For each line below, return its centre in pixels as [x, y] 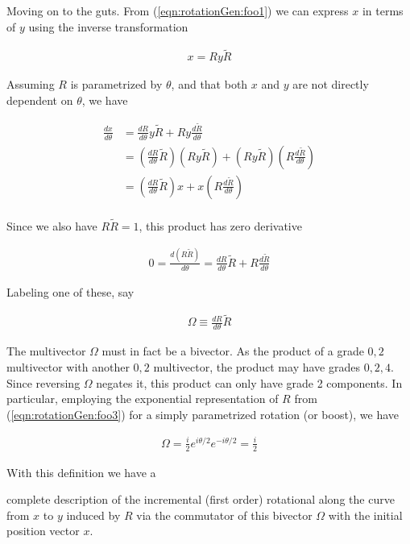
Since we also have [52, 225]
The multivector [46, 351]
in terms [383, 10]
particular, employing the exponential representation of [143, 399]
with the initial [365, 515]
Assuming [31, 84]
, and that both [209, 84]
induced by [93, 515]
